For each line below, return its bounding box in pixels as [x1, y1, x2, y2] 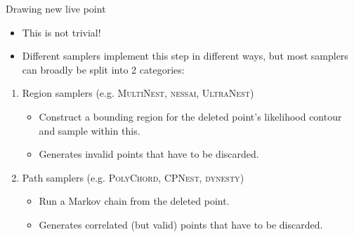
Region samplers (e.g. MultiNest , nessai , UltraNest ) [22, 86, 254, 100]
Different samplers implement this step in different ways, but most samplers [22, 48, 348, 63]
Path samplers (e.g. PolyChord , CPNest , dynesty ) [22, 170, 244, 184]
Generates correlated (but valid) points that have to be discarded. [39, 217, 323, 231]
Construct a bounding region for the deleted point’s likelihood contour [39, 109, 342, 123]
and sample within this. [39, 123, 140, 137]
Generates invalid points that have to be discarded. [39, 147, 259, 161]
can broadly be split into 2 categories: [22, 62, 185, 76]
